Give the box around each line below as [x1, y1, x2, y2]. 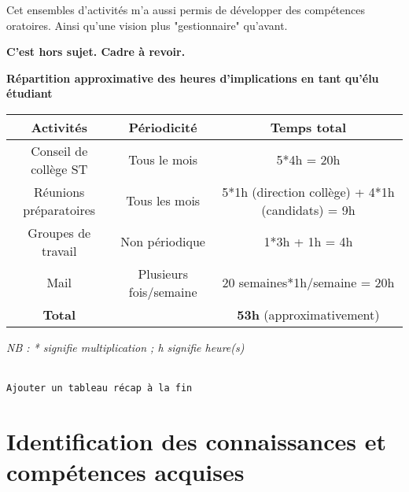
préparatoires [23, 200, 96, 219]
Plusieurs [138, 264, 188, 283]
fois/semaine [128, 282, 197, 301]
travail [41, 241, 77, 260]
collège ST [31, 159, 88, 178]
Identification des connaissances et [6, 425, 386, 457]
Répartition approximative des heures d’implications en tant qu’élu [6, 69, 379, 86]
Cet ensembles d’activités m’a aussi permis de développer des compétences [6, 2, 365, 17]
